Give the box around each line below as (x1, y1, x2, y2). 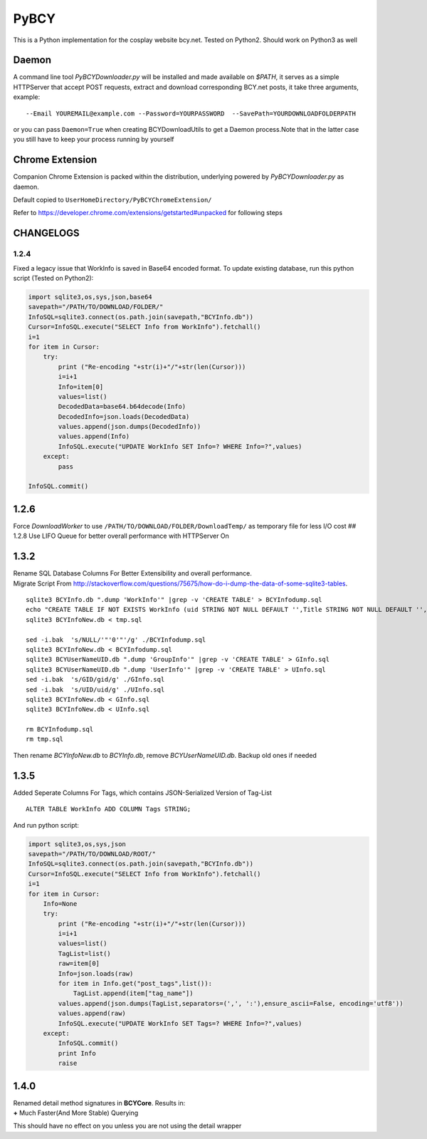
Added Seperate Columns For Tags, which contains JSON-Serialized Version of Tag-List (13, 788, 272, 797)
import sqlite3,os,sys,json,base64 (28, 293, 152, 301)
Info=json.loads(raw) (58, 969, 134, 977)
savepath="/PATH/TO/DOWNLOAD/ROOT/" (28, 850, 157, 858)
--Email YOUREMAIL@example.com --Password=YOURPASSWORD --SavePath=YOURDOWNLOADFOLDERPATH (26, 109, 356, 118)
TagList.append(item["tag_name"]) (73, 989, 194, 997)
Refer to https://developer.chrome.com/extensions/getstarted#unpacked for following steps (13, 209, 283, 217)
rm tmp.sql (26, 735, 64, 744)
